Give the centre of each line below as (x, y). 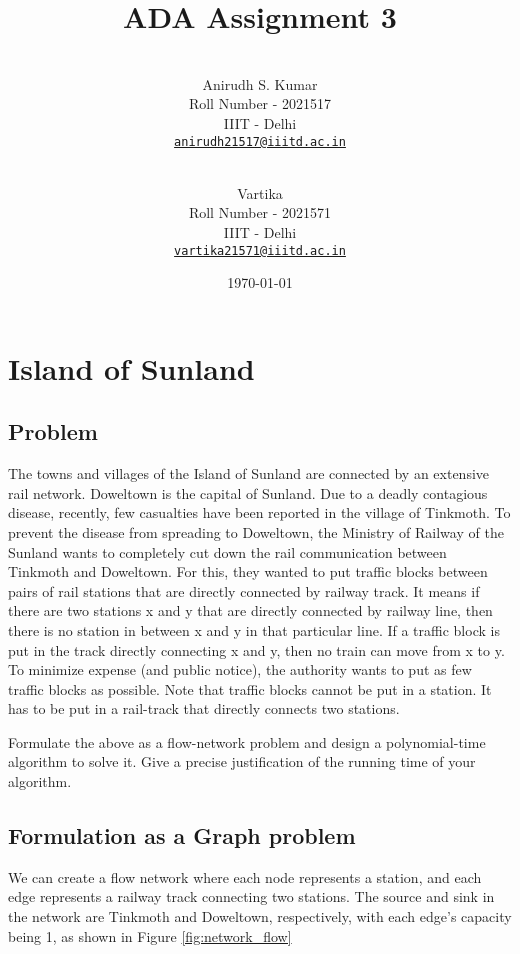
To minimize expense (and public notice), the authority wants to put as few (240, 669)
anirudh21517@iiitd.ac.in (260, 141)
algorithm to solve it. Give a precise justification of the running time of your (242, 761)
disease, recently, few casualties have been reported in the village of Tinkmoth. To (259, 512)
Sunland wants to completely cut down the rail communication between (227, 551)
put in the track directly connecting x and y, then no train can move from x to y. (256, 649)
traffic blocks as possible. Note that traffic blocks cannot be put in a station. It (250, 688)
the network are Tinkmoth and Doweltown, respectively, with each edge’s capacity (260, 916)
